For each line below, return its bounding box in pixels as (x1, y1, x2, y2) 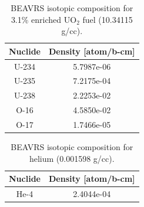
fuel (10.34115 (82, 13, 133, 25)
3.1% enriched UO (11, 13, 77, 25)
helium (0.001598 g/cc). (29, 152, 115, 164)
